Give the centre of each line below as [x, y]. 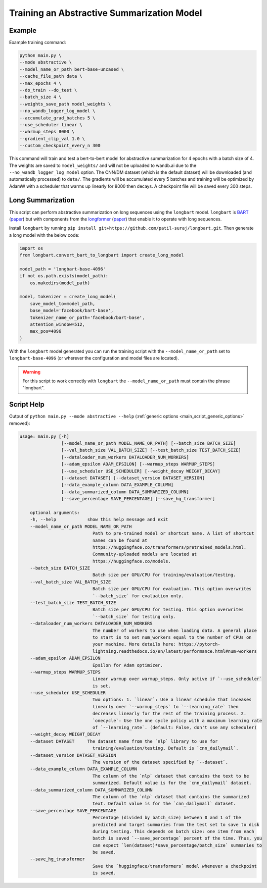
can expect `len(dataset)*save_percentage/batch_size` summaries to [177, 845]
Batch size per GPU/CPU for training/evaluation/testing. [164, 575]
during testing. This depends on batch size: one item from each [173, 831]
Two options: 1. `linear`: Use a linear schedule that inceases [172, 700]
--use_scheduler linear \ [51, 125]
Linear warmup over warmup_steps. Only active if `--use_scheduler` [177, 679]
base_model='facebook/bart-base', [72, 311]
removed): [20, 423]
